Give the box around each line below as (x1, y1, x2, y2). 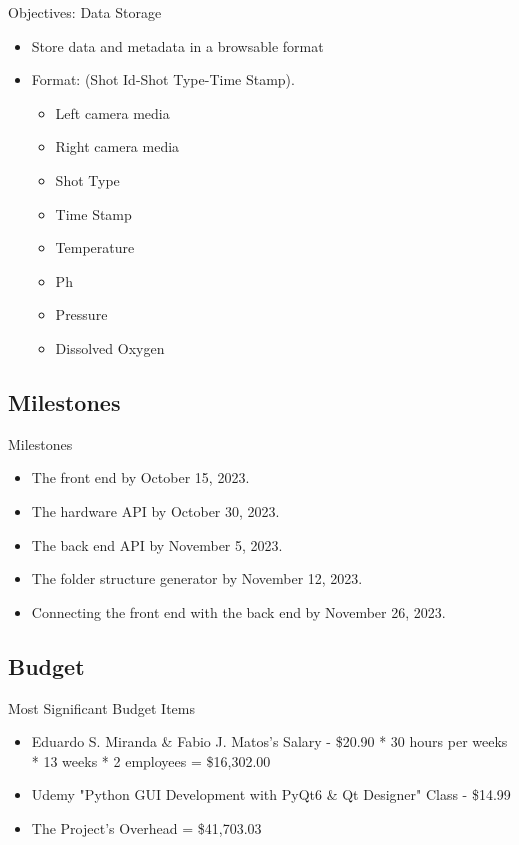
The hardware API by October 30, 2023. (31, 500, 280, 521)
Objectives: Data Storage (8, 2, 162, 22)
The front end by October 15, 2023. (31, 467, 250, 488)
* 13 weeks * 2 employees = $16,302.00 (31, 750, 271, 771)
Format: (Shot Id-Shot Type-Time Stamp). (31, 69, 295, 90)
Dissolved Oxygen (55, 337, 165, 358)
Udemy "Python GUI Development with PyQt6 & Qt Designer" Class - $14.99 (31, 784, 511, 805)
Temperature (55, 237, 135, 258)
